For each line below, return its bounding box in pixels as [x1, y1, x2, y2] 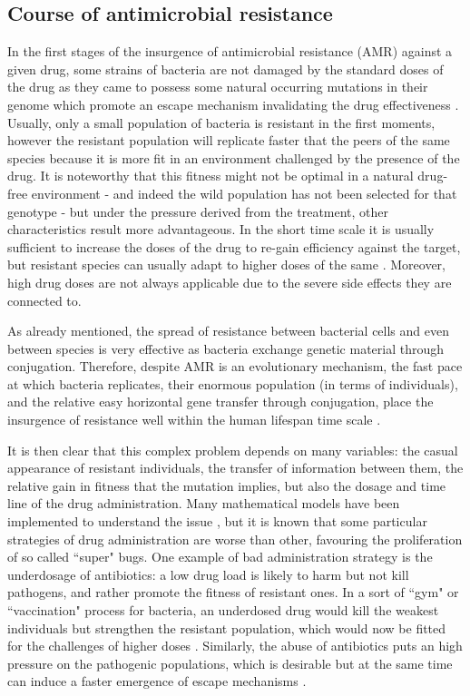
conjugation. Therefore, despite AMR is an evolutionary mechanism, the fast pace [7, 357, 463, 376]
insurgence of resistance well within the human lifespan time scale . [7, 410, 381, 429]
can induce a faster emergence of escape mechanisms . [7, 671, 307, 691]
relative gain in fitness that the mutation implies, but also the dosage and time [7, 475, 446, 495]
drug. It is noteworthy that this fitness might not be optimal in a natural [7, 166, 414, 185]
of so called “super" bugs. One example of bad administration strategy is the [7, 547, 433, 566]
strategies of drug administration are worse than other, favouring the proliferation [7, 529, 463, 548]
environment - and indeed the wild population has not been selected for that [31, 183, 457, 202]
